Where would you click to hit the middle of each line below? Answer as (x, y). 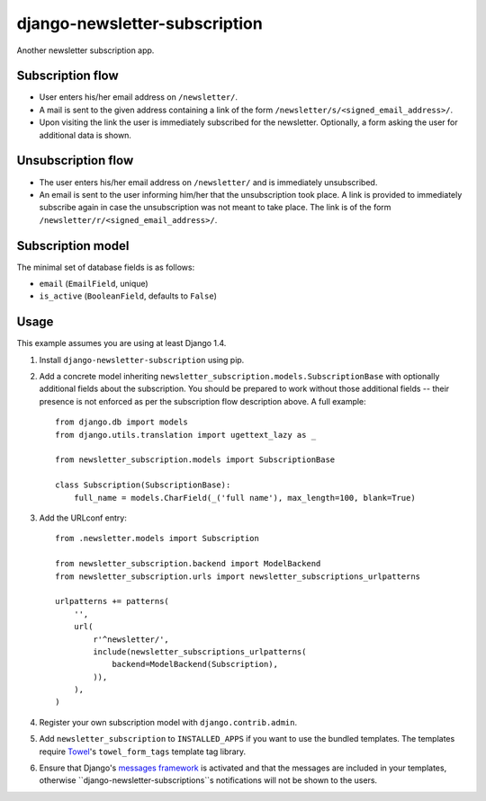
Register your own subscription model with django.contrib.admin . (168, 722)
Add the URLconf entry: (83, 518)
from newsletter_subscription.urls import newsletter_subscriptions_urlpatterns (238, 576)
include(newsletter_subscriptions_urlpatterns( (200, 651)
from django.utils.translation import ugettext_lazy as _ (186, 435)
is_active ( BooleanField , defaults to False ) (128, 296)
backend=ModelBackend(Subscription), (195, 664)
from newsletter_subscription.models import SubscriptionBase (195, 460)
